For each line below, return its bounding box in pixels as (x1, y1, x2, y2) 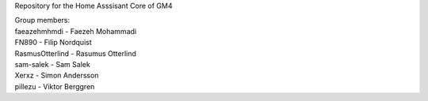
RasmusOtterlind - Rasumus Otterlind (14, 48, 136, 58)
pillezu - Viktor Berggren (14, 81, 95, 91)
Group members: (14, 16, 71, 25)
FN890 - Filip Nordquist (14, 38, 93, 47)
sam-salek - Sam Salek (14, 59, 90, 69)
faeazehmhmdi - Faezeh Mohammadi (14, 26, 137, 36)
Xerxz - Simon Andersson (14, 71, 99, 80)
